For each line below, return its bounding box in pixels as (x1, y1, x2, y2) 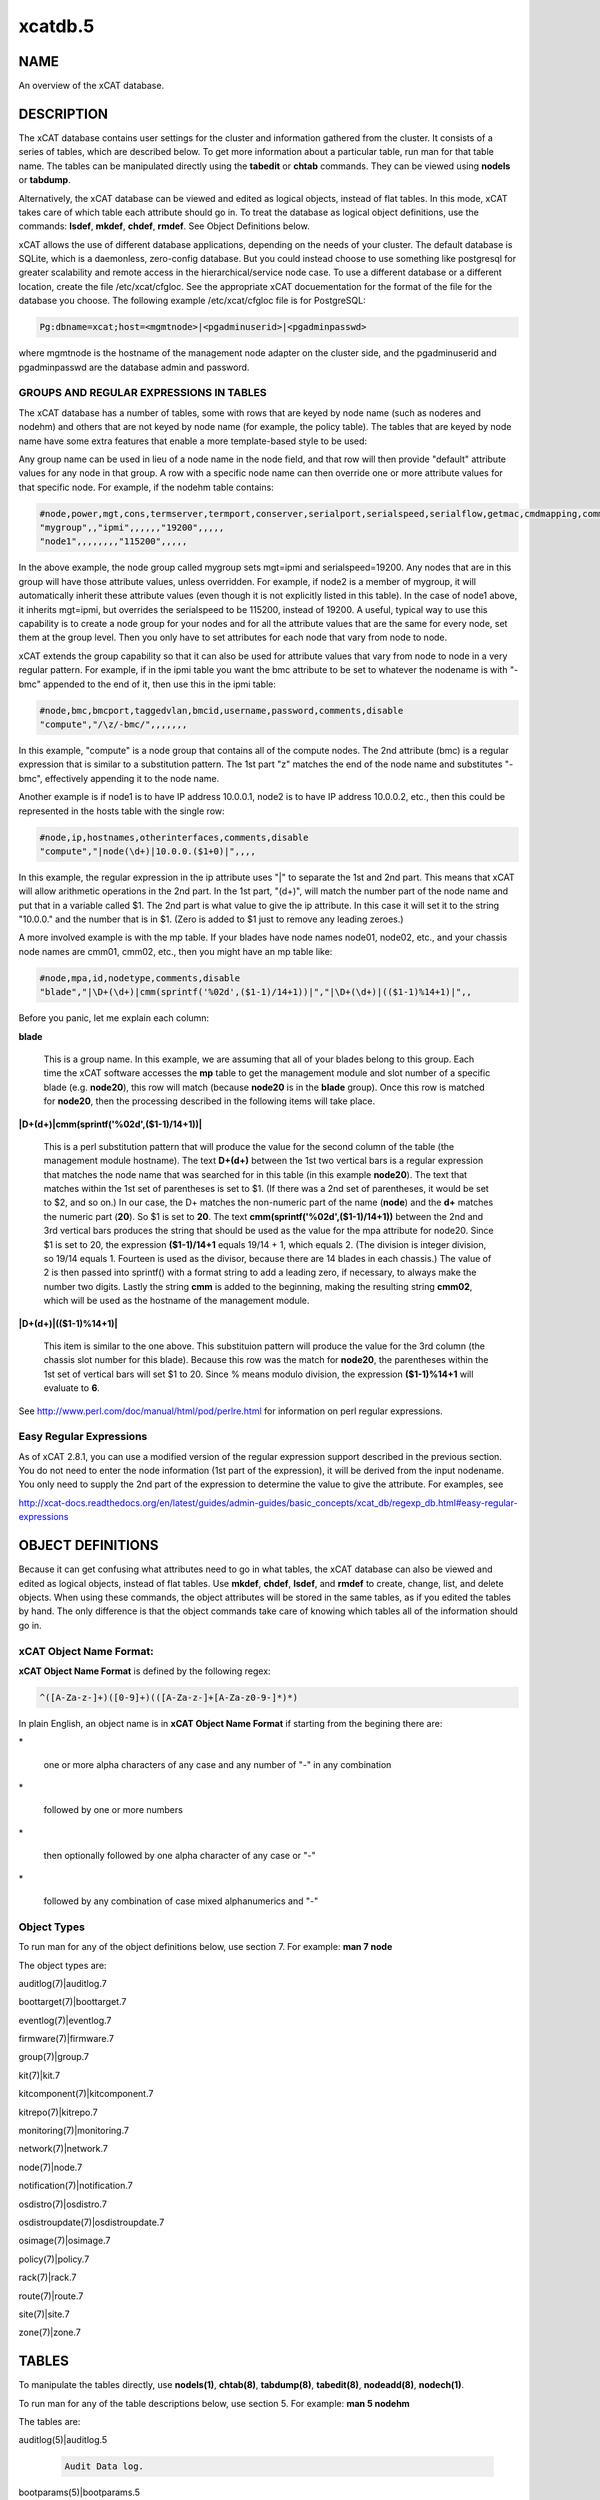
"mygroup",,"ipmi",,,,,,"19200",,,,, (39, 522, 225, 534)
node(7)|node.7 (18, 2161, 83, 2173)
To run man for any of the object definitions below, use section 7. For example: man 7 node (18, 1941, 393, 1953)
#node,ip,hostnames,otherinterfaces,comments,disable (39, 831, 309, 843)
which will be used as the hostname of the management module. (43, 1295, 310, 1307)
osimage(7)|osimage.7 (18, 2235, 111, 2247)
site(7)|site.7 (18, 2308, 70, 2320)
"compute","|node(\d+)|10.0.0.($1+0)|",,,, (39, 845, 257, 857)
